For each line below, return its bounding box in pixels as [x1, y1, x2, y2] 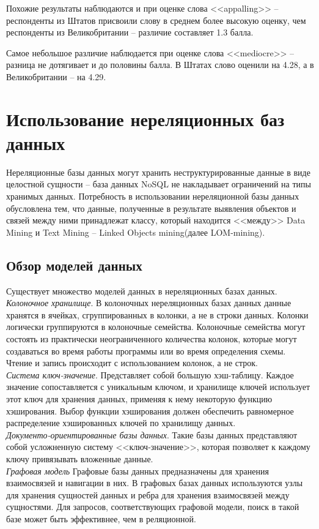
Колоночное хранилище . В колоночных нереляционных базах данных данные [6, 296, 291, 309]
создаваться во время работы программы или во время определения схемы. [6, 344, 286, 357]
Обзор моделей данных [6, 255, 142, 274]
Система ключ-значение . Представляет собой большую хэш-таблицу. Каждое [6, 368, 294, 381]
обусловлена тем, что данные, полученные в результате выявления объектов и [6, 201, 296, 214]
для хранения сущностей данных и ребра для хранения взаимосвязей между [6, 488, 290, 501]
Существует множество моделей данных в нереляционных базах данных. [6, 284, 277, 297]
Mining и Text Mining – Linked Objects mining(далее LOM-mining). [6, 225, 265, 238]
